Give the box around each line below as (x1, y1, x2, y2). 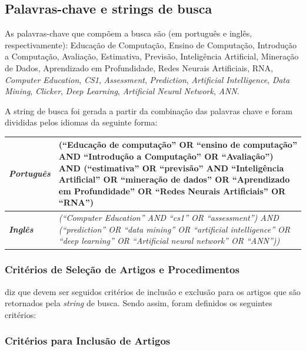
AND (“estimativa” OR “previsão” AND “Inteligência (58, 161, 284, 174)
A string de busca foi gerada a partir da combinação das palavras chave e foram (5, 104, 292, 117)
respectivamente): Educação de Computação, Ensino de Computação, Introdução (5, 38, 297, 51)
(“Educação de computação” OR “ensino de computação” (58, 138, 297, 151)
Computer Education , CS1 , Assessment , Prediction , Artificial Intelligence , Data (5, 73, 290, 85)
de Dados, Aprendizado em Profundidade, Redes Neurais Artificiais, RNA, (5, 61, 273, 74)
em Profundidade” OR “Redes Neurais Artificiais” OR (58, 184, 286, 197)
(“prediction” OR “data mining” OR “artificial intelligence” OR (58, 223, 290, 235)
